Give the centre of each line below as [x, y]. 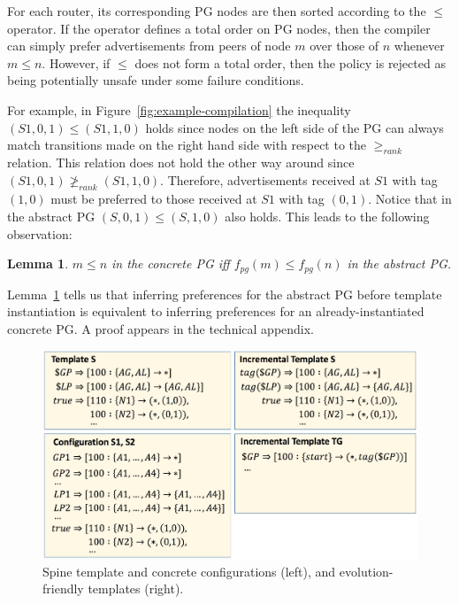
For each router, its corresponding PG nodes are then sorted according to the [217, 11]
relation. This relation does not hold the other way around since [181, 162]
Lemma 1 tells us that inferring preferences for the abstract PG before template [225, 294]
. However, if [76, 62]
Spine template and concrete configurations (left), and [189, 571]
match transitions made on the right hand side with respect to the [187, 145]
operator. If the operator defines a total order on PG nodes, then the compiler [219, 28]
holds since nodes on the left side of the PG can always [295, 127]
